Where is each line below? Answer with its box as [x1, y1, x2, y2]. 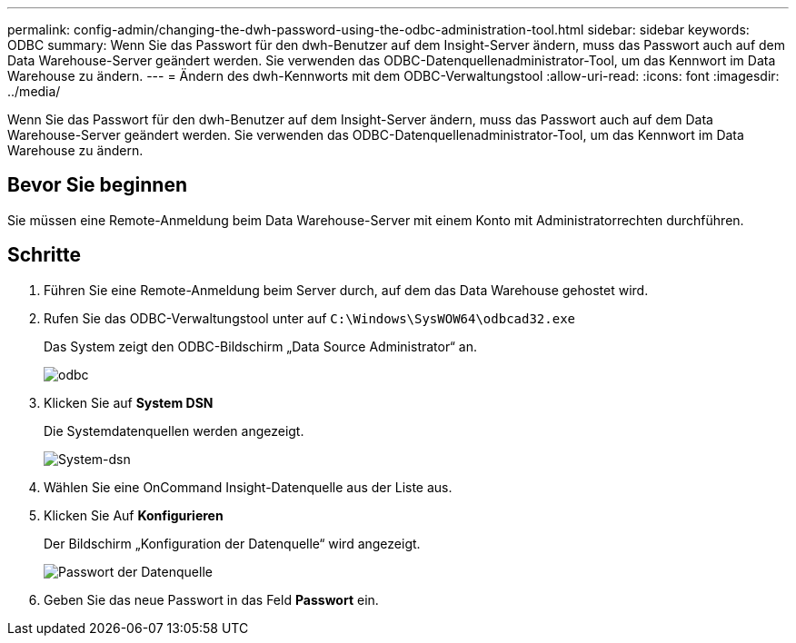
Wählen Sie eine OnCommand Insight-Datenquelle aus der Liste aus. [44, 479, 453, 495]
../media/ [7, 84, 61, 99]
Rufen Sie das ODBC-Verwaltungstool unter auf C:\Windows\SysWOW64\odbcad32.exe [44, 310, 576, 326]
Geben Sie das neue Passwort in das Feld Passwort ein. [44, 591, 379, 608]
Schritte [7, 243, 81, 267]
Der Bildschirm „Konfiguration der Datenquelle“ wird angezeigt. [44, 535, 421, 551]
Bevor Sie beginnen [7, 173, 188, 197]
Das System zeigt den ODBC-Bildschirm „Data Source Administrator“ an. [44, 338, 477, 354]
